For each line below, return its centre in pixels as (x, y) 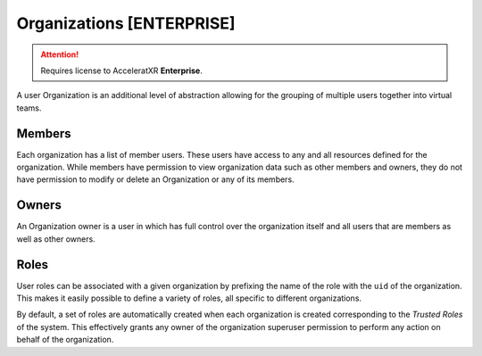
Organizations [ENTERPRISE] (126, 23)
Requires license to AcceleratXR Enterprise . (121, 70)
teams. (29, 108)
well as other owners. (56, 239)
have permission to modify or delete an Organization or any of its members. (155, 179)
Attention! (60, 54)
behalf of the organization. (65, 340)
